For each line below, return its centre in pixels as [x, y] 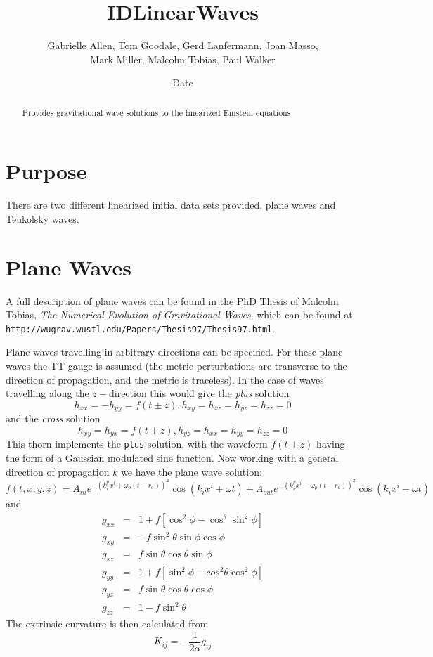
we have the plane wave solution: [192, 471]
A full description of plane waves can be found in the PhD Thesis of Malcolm [172, 300]
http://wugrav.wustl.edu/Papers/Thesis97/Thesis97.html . [141, 328]
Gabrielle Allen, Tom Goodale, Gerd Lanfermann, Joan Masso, [183, 45]
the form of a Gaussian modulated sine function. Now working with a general [172, 457]
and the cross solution [53, 418]
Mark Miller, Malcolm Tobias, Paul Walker [183, 59]
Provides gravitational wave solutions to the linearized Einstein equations [156, 112]
